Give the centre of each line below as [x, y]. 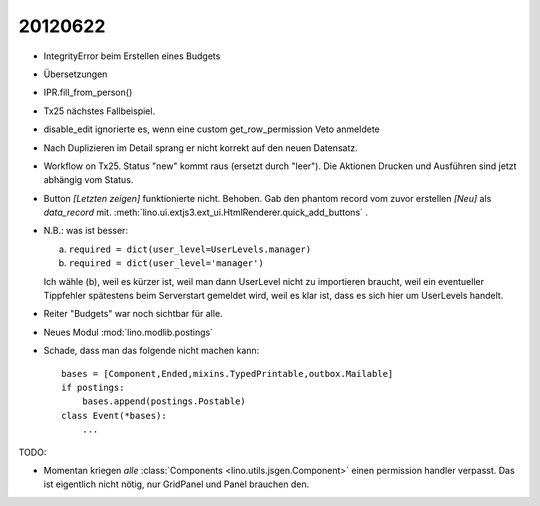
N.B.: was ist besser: [86, 231]
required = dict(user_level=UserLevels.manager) [190, 249]
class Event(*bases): [114, 415]
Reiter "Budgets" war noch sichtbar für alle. [133, 314]
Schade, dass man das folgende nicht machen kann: [151, 351]
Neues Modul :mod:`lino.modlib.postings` [128, 332]
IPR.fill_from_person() [88, 92]
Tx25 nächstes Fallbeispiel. [99, 111]
